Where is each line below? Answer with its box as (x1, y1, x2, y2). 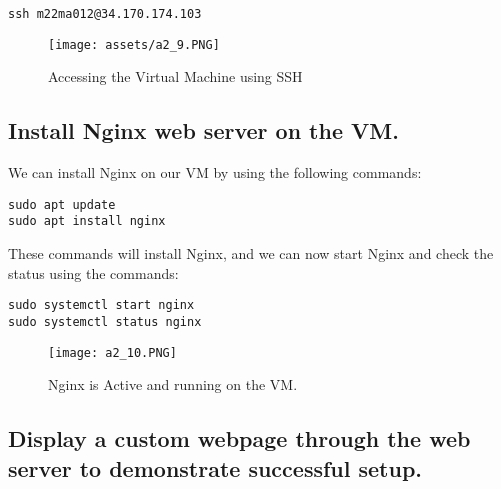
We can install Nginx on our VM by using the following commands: (8, 162, 422, 183)
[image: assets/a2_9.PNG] (48, 37, 220, 52)
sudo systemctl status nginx (8, 314, 202, 329)
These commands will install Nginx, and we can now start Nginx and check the (8, 243, 494, 264)
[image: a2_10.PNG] (48, 345, 177, 360)
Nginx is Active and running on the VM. (48, 374, 298, 395)
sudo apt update (8, 197, 116, 212)
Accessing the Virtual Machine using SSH (48, 66, 303, 87)
